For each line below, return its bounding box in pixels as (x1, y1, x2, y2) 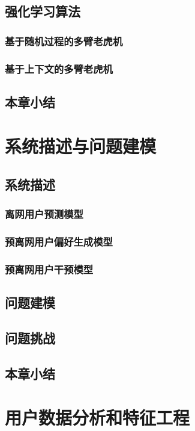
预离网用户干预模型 (5, 262, 94, 277)
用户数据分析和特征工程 (5, 405, 190, 430)
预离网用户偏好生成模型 (5, 234, 113, 249)
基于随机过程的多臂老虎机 (5, 33, 123, 48)
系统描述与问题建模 (5, 134, 157, 158)
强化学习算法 (5, 2, 80, 20)
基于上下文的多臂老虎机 (5, 61, 113, 76)
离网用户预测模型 (5, 206, 83, 222)
